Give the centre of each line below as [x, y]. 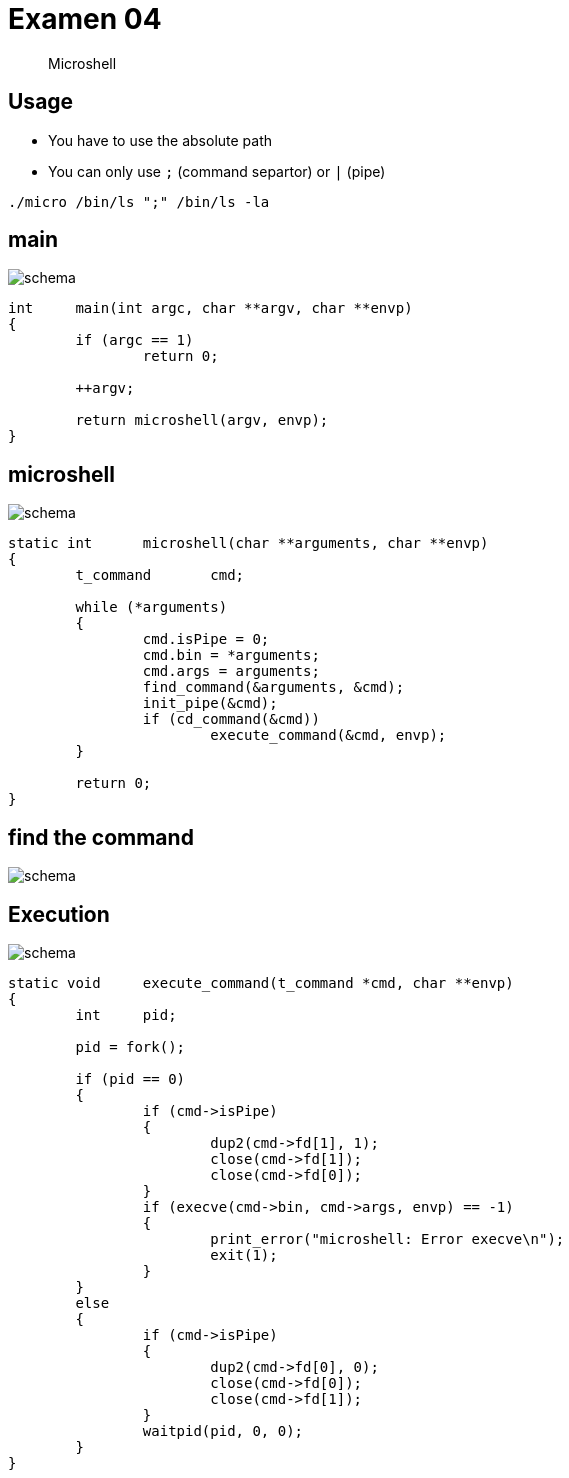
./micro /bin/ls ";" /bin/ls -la [139, 201]
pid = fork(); [130, 1046]
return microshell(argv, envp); [202, 420]
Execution [59, 914]
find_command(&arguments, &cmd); [273, 687]
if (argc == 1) [134, 340]
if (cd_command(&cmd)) [231, 719]
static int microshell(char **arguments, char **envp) [248, 543]
